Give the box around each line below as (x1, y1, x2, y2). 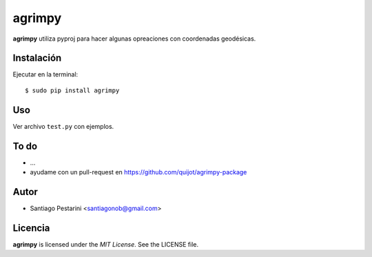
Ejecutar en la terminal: (12, 70, 79, 79)
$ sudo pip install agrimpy (25, 86, 120, 94)
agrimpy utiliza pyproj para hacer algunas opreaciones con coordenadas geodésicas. (12, 34, 256, 43)
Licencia (12, 222, 50, 234)
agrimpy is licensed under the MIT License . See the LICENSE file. (12, 240, 199, 248)
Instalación (12, 52, 62, 64)
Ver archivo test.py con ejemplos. (12, 122, 114, 130)
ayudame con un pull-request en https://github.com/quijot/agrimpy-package (30, 168, 247, 176)
